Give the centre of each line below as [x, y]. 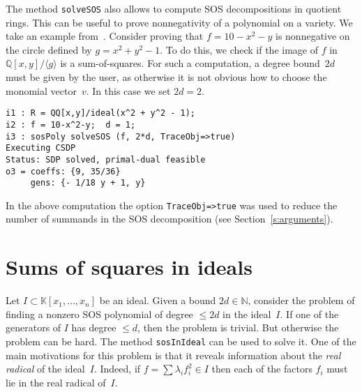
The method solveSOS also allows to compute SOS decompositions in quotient [174, 8]
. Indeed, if [117, 369]
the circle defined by [49, 49]
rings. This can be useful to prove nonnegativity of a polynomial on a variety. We [179, 22]
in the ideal [247, 314]
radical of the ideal [45, 369]
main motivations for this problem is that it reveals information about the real [173, 355]
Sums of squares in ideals [129, 267]
